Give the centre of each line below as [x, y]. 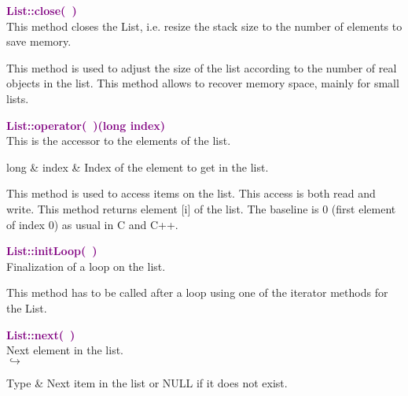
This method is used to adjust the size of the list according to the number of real [202, 67]
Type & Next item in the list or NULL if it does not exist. [147, 382]
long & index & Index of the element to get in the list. [138, 167]
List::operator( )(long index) [86, 125]
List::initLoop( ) [52, 251]
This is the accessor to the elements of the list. [119, 141]
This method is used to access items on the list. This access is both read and [191, 193]
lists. [18, 98]
